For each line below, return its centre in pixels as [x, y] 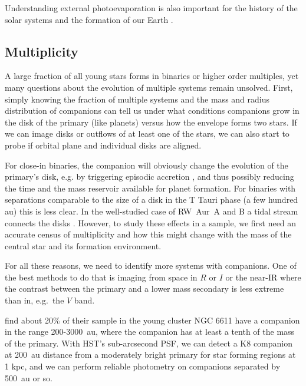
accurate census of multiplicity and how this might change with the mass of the [148, 234]
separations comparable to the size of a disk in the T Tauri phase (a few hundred [152, 199]
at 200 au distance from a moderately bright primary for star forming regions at [150, 354]
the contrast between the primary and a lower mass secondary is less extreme [144, 288]
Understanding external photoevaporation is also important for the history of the [151, 8]
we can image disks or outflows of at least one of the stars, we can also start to [147, 133]
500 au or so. [29, 377]
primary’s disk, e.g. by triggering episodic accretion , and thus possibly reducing [149, 176]
